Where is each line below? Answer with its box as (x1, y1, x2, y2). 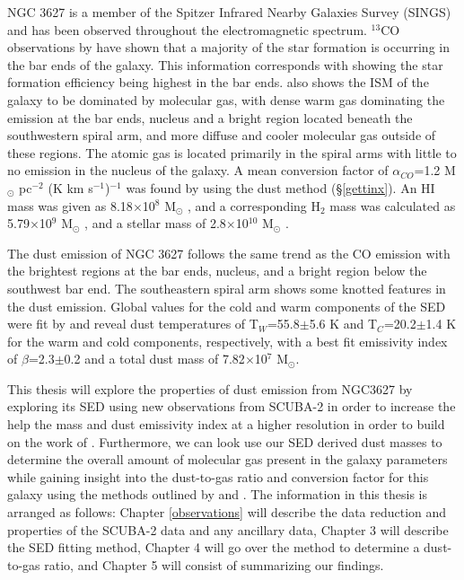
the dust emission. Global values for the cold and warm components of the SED (7, 296, 446, 315)
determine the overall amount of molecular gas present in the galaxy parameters (7, 450, 448, 469)
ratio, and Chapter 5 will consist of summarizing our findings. (44, 555, 384, 574)
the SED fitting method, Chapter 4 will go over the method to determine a (7, 538, 420, 557)
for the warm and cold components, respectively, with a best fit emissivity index (7, 331, 448, 350)
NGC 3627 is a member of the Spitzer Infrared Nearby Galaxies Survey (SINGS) (7, 3, 451, 21)
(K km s (48, 178, 93, 197)
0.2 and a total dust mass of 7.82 (64, 349, 245, 368)
